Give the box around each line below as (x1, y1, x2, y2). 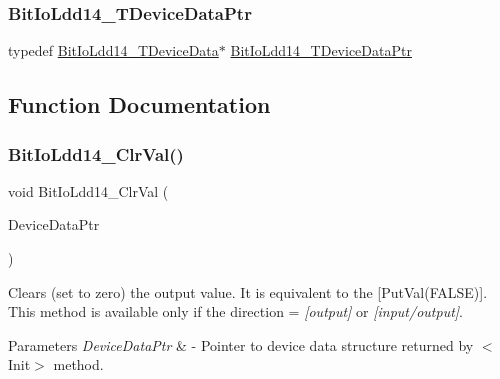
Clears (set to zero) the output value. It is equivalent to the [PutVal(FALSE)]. (8, 281, 488, 302)
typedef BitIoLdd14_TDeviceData (8, 40, 219, 61)
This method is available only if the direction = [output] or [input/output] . (8, 301, 464, 322)
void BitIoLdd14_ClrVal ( (8, 180, 169, 201)
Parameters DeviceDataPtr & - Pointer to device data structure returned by (8, 334, 474, 355)
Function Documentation (8, 89, 271, 120)
